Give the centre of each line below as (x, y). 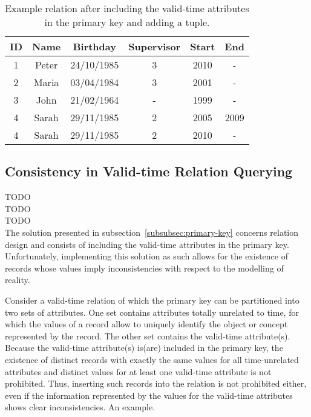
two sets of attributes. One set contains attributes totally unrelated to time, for (152, 312)
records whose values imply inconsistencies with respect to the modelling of (144, 268)
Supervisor (155, 46)
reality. (18, 280)
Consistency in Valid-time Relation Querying (149, 171)
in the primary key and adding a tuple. (127, 22)
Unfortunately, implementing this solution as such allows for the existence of (146, 256)
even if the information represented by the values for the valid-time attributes (149, 395)
